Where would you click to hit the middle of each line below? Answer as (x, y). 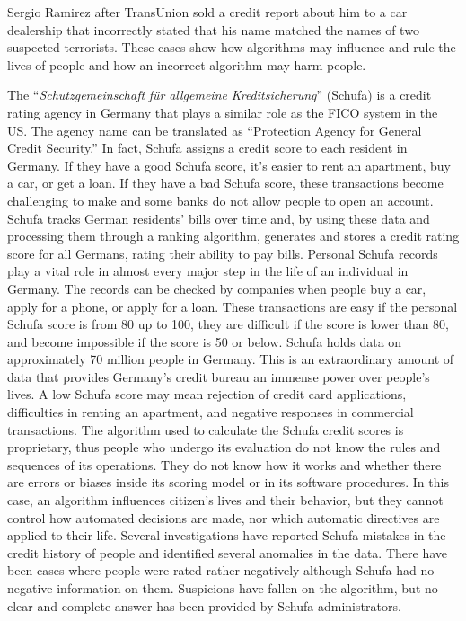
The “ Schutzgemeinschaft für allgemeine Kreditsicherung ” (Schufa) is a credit (220, 95)
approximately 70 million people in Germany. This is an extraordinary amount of (231, 359)
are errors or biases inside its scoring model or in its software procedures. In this (228, 482)
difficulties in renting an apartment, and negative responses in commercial (211, 412)
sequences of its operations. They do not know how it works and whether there (224, 464)
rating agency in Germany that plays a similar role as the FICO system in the (223, 112)
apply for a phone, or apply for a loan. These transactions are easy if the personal (233, 306)
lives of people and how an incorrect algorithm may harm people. (187, 64)
